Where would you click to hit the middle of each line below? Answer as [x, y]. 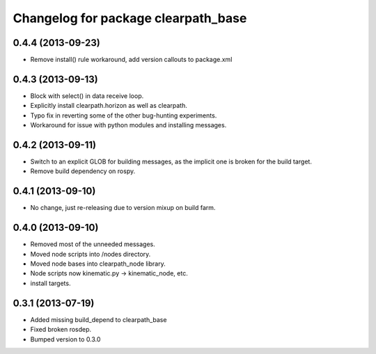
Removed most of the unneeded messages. [93, 244]
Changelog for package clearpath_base [130, 18]
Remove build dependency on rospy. [83, 171]
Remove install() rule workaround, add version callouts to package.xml [131, 60]
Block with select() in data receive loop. [87, 96]
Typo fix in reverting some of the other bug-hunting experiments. [124, 115]
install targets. [50, 283]
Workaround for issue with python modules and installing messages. [128, 125]
